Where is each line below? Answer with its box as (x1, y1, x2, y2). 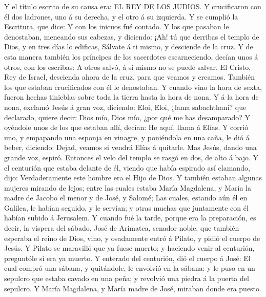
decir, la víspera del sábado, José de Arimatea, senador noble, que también (4, 222, 239, 233)
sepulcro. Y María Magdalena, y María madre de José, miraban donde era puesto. (4, 283, 261, 293)
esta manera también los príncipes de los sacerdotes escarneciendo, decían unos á (4, 51, 258, 62)
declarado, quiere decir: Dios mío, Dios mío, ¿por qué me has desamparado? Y (4, 112, 250, 122)
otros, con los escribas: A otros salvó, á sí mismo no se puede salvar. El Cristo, (4, 61, 251, 72)
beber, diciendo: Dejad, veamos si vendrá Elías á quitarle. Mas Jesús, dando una (4, 142, 257, 153)
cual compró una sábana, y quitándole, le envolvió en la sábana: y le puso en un (4, 263, 255, 273)
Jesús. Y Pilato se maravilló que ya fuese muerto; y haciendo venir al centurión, (4, 243, 255, 253)
